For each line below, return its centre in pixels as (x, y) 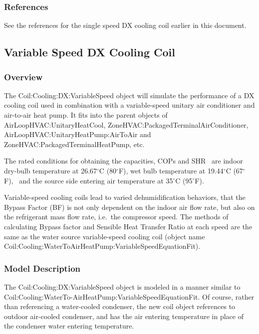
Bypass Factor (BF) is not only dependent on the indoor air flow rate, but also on (129, 207)
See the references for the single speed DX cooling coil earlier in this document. (125, 25)
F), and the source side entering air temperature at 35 (89, 180)
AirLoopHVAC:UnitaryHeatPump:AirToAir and (78, 134)
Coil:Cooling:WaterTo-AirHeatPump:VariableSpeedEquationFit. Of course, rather (129, 296)
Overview (23, 77)
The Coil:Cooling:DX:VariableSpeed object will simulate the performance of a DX (129, 95)
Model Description (42, 268)
